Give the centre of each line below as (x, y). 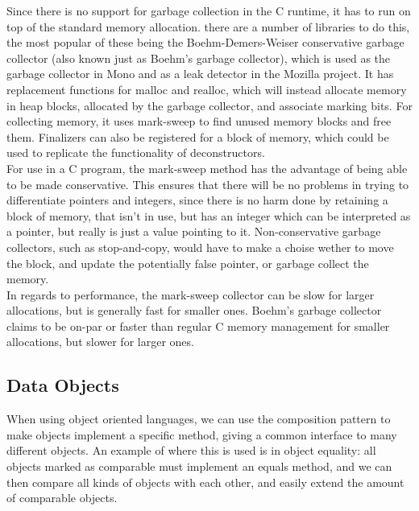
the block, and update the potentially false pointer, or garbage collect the (188, 263)
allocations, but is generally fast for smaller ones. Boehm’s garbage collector (194, 310)
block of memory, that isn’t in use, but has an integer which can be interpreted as (209, 215)
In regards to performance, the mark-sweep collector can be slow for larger (191, 294)
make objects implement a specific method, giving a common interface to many (202, 434)
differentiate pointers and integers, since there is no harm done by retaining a (197, 200)
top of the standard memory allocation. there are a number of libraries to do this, (208, 26)
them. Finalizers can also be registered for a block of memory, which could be (198, 136)
